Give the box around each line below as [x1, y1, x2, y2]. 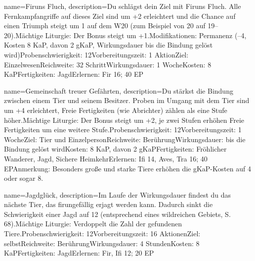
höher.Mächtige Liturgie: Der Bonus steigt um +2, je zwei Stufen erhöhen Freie [4, 114, 245, 125]
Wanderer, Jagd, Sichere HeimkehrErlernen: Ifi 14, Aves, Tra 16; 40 [4, 153, 208, 163]
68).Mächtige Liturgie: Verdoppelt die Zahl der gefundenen [4, 218, 182, 229]
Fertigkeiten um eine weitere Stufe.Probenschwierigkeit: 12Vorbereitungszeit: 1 [4, 124, 242, 135]
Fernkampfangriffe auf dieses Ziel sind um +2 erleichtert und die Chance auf [4, 10, 236, 21]
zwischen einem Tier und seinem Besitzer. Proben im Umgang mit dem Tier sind [4, 95, 250, 105]
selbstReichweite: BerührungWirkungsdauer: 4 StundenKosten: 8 [4, 238, 200, 248]
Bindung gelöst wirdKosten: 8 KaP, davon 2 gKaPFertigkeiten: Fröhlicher [4, 144, 227, 154]
